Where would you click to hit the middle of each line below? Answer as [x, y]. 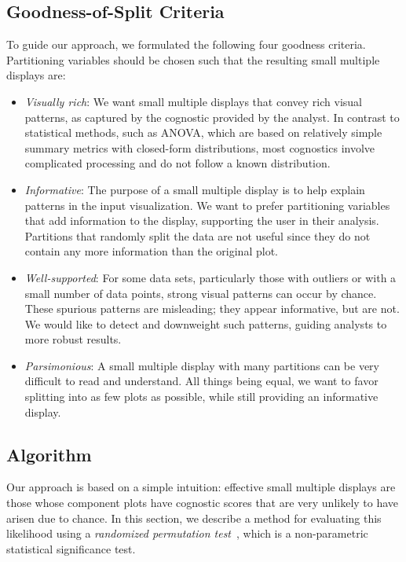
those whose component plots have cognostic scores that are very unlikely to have [203, 503]
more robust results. [73, 339]
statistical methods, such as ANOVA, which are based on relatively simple [203, 132]
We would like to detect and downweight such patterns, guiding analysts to [206, 323]
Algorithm [49, 454]
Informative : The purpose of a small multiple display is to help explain [195, 189]
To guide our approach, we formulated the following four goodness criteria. [186, 44]
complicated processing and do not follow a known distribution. [177, 163]
